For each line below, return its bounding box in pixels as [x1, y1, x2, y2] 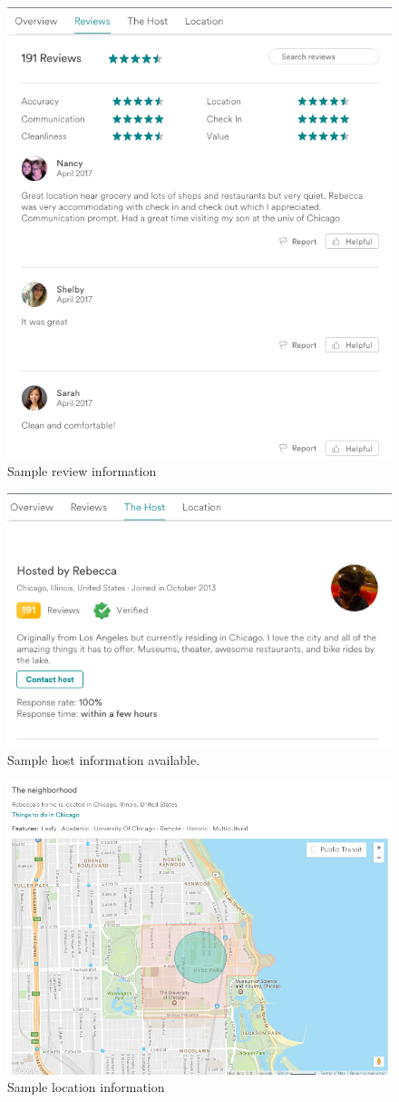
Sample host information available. [7, 750, 200, 769]
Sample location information [7, 1077, 165, 1097]
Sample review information [7, 462, 157, 481]
